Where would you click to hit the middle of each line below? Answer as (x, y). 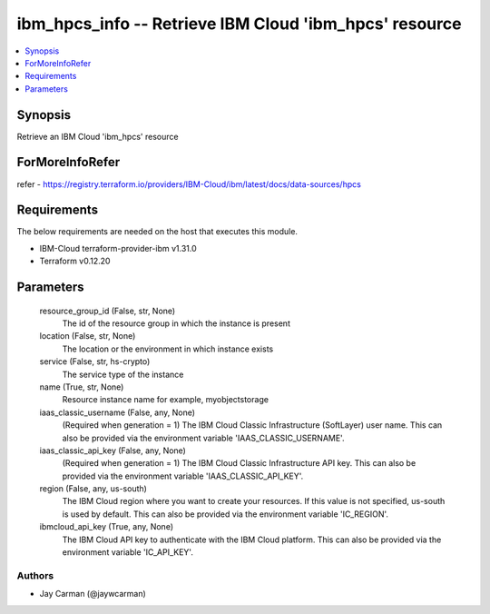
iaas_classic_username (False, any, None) (117, 412)
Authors (35, 575)
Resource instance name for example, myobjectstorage (166, 400)
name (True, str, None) (82, 387)
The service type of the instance (123, 374)
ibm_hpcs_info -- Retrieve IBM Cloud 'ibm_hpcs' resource (239, 24)
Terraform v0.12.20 (75, 261)
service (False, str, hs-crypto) (95, 361)
